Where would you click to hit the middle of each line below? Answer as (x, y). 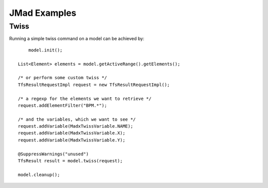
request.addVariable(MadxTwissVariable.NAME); (76, 126)
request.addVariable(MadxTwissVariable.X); (72, 133)
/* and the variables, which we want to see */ (77, 119)
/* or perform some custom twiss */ (63, 78)
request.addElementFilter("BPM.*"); (63, 105)
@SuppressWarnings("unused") (53, 154)
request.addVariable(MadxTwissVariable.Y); (72, 140)
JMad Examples (43, 13)
